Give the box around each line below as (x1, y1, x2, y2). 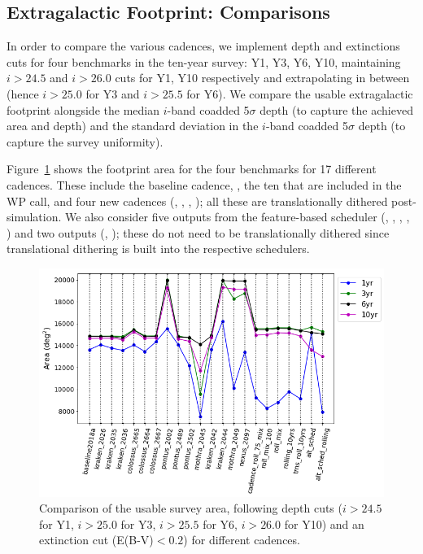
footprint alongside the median (7, 101, 159, 118)
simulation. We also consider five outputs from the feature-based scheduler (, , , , (7, 208, 410, 225)
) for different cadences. (183, 531, 300, 548)
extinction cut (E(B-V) (39, 531, 154, 548)
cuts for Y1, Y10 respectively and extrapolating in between (115, 69, 410, 86)
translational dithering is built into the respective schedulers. (7, 240, 310, 257)
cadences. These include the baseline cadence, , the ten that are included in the (7, 176, 402, 193)
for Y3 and (85, 85, 140, 102)
